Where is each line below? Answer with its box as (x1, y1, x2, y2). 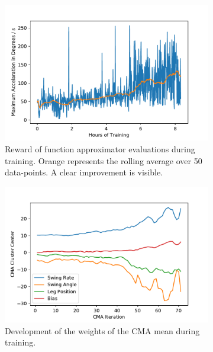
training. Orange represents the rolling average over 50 (5, 154, 202, 167)
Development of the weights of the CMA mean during (5, 324, 200, 337)
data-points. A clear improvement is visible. (5, 166, 163, 178)
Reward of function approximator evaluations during (5, 142, 195, 155)
